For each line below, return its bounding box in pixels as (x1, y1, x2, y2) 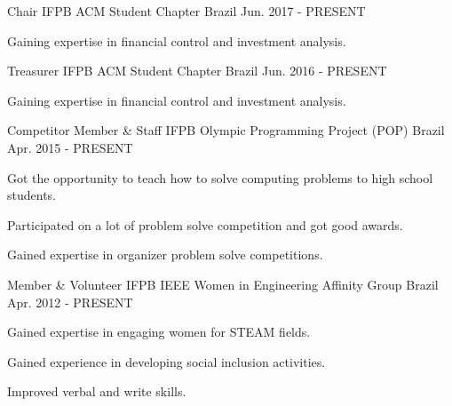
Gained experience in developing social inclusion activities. (7, 352, 326, 370)
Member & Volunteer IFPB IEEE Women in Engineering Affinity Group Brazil (7, 275, 439, 293)
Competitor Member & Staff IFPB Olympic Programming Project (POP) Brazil (7, 121, 445, 139)
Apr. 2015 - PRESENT (7, 138, 133, 156)
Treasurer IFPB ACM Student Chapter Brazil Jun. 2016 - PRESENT (7, 61, 387, 80)
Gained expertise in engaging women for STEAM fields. (7, 322, 311, 341)
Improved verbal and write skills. (7, 382, 186, 401)
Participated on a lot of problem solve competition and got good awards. (7, 215, 403, 234)
